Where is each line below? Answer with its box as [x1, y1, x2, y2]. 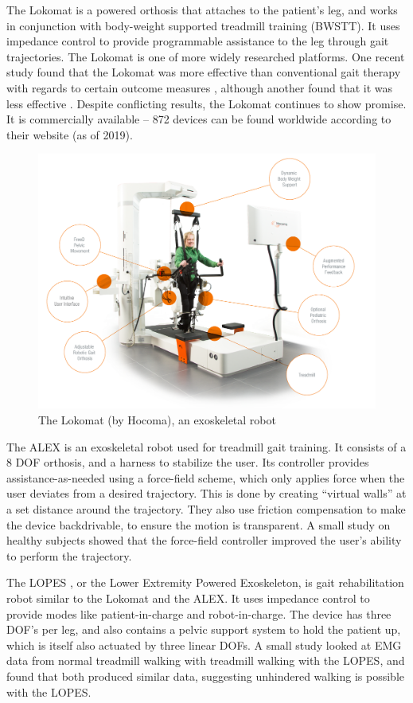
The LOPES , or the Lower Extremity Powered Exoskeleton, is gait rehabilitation [6, 574, 404, 591]
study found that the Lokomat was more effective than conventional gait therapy [6, 64, 401, 80]
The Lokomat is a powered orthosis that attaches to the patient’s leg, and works [6, 2, 398, 18]
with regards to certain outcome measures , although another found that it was [6, 79, 393, 96]
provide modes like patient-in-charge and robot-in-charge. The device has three [6, 605, 392, 622]
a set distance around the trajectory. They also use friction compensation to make [6, 500, 406, 517]
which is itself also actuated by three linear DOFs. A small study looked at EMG [6, 636, 402, 653]
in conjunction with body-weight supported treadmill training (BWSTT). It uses [6, 17, 400, 33]
